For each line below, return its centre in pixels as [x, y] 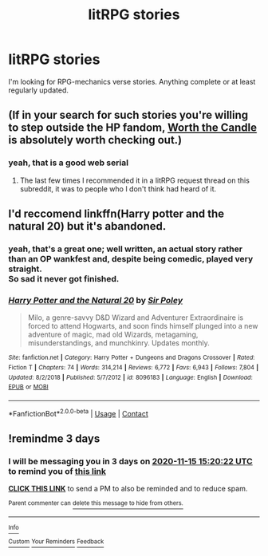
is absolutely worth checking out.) [95, 140]
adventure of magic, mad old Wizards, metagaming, [113, 335]
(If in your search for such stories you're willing [128, 115]
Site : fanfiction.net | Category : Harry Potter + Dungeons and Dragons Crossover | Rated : [132, 358]
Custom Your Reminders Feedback [56, 541]
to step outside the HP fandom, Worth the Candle [133, 128]
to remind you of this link [57, 471]
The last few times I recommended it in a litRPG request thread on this [134, 180]
